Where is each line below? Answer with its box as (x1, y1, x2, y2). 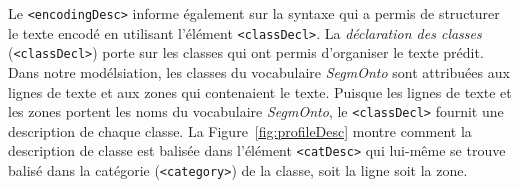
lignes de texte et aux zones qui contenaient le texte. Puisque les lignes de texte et (8, 81, 512, 102)
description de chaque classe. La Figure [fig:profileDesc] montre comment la (8, 120, 472, 141)
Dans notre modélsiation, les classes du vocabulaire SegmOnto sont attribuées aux (8, 61, 510, 82)
